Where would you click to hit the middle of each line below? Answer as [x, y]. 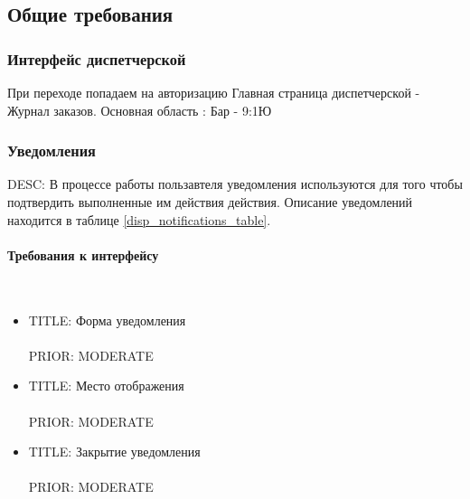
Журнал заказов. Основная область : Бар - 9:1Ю [140, 110]
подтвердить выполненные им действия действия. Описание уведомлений [210, 202]
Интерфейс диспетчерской [97, 58]
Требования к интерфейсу [83, 254]
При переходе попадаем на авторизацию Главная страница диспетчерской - [214, 92]
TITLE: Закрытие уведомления [114, 452]
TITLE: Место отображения [106, 386]
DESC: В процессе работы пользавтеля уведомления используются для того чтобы [235, 184]
